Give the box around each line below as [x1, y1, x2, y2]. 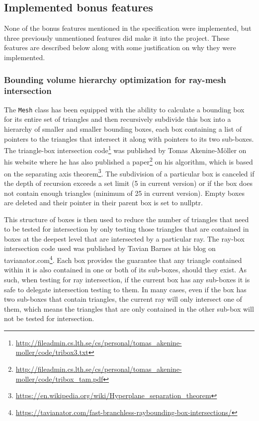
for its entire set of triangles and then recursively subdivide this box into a [4, 114, 231, 124]
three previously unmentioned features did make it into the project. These [4, 32, 230, 43]
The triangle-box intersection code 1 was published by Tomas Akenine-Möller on [4, 144, 247, 155]
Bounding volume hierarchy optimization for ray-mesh [4, 73, 226, 85]
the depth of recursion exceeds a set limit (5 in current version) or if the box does [4, 177, 253, 188]
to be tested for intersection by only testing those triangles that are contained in [4, 224, 249, 234]
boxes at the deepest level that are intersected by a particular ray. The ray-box [4, 233, 245, 244]
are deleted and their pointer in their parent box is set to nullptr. [4, 197, 203, 208]
